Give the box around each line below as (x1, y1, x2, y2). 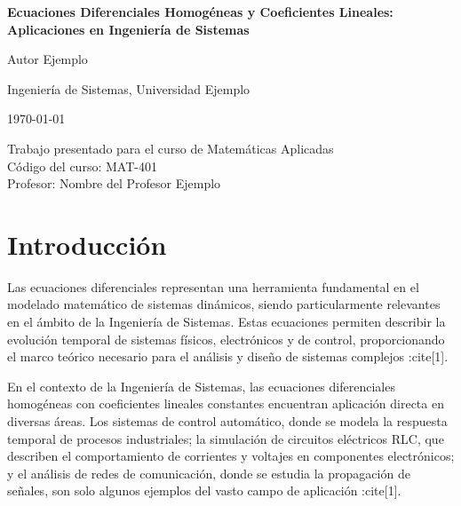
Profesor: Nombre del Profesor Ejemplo (7, 174, 221, 193)
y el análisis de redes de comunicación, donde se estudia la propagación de (7, 463, 410, 482)
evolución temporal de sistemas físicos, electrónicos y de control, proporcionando (7, 329, 445, 348)
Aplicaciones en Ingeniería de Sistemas (7, 20, 250, 38)
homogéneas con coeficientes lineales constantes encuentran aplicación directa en (7, 394, 444, 413)
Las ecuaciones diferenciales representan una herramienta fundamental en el (7, 277, 419, 296)
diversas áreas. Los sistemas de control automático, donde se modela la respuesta (7, 412, 448, 431)
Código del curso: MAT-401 (7, 156, 157, 175)
